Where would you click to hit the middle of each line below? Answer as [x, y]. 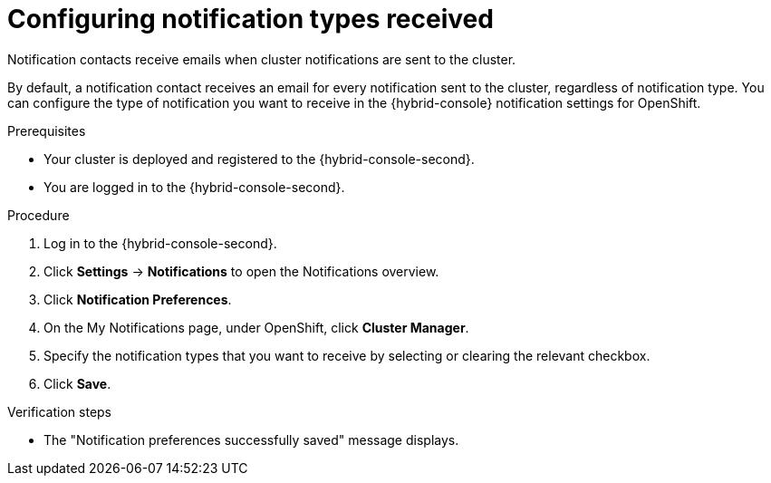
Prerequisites [47, 130]
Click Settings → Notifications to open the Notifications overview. [241, 271]
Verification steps [60, 411]
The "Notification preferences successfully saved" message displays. [251, 440]
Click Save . [77, 383]
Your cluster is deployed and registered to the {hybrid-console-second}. [259, 159]
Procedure [39, 215]
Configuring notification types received [251, 19]
